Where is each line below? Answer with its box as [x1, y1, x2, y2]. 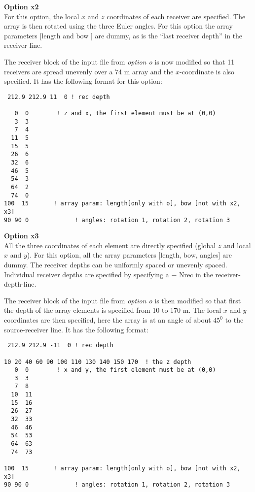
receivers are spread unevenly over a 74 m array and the [4, 66, 174, 76]
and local [223, 240, 251, 250]
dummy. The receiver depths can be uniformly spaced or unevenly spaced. [4, 260, 227, 270]
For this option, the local [4, 11, 79, 21]
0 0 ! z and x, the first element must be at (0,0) [14, 110, 216, 117]
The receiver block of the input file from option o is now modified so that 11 [4, 56, 235, 66]
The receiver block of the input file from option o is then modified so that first [4, 295, 241, 305]
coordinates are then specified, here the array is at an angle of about [4, 315, 211, 325]
